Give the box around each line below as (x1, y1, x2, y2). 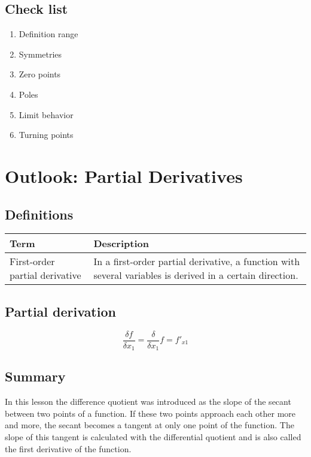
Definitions (5, 205, 74, 223)
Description (93, 236, 149, 251)
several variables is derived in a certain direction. (93, 268, 298, 282)
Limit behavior (19, 108, 74, 121)
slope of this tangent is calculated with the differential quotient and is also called (5, 431, 301, 443)
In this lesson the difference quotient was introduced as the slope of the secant (5, 395, 291, 408)
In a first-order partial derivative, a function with (93, 254, 300, 269)
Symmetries (19, 47, 62, 60)
